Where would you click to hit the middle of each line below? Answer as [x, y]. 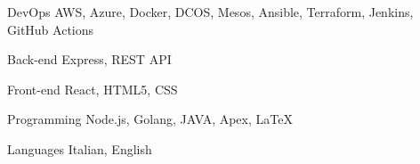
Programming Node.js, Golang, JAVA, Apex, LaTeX [150, 119]
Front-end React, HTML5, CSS [93, 89]
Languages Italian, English [80, 148]
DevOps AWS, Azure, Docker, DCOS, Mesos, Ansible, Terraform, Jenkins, [210, 12]
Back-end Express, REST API [89, 59]
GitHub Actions [51, 29]
